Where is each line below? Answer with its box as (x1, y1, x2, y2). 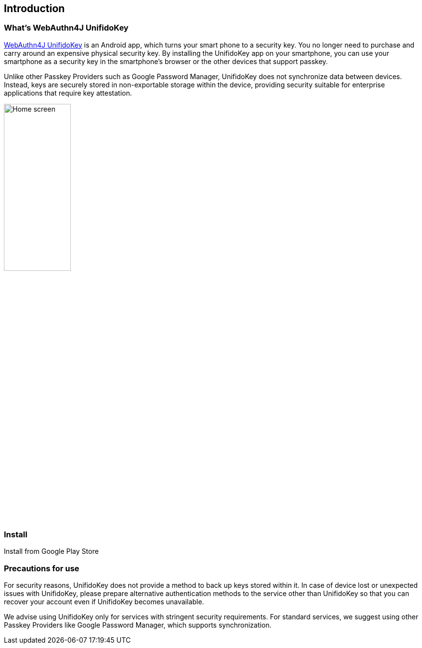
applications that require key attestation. (4, 88, 132, 97)
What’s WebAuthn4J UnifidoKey (4, 23, 129, 33)
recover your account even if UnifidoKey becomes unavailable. (4, 598, 204, 606)
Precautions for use (4, 563, 79, 573)
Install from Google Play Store (4, 547, 99, 556)
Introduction (4, 2, 65, 15)
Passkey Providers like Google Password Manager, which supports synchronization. (4, 621, 272, 630)
